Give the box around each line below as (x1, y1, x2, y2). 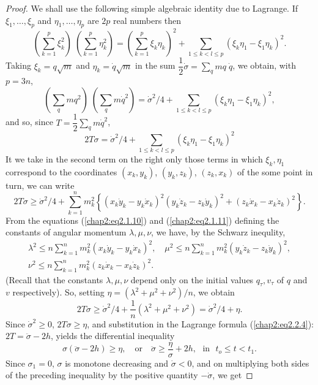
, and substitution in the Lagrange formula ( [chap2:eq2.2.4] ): (87, 317, 314, 330)
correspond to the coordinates (6, 165, 117, 178)
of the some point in (237, 165, 313, 178)
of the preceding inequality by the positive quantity (6, 368, 198, 381)
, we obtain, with (232, 59, 296, 72)
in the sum (135, 59, 176, 72)
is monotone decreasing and (65, 356, 169, 369)
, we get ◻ (212, 368, 253, 381)
